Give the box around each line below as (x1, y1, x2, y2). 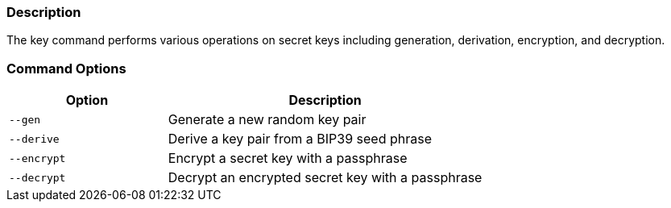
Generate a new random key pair (168, 111, 367, 128)
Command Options (6, 60, 126, 77)
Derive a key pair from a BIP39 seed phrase (168, 131, 432, 148)
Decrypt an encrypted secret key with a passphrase (168, 169, 483, 186)
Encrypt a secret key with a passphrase (168, 150, 408, 167)
